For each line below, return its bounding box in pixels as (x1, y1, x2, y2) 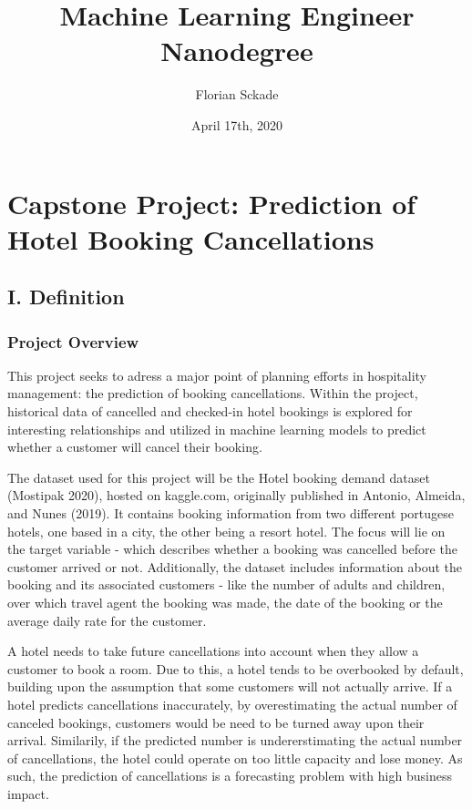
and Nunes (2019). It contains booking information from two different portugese (7, 504, 455, 523)
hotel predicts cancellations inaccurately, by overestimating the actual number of (7, 694, 457, 713)
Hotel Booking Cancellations (7, 220, 375, 257)
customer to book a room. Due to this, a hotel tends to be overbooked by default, (7, 659, 464, 678)
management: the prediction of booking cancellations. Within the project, (7, 384, 418, 403)
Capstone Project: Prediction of (7, 184, 416, 221)
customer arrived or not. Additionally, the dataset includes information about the (7, 557, 463, 576)
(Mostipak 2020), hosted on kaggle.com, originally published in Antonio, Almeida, (7, 486, 466, 505)
